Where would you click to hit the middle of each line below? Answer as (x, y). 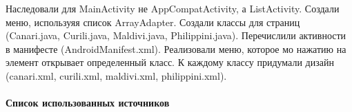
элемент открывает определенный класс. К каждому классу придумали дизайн (170, 62)
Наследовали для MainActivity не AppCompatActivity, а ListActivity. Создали (173, 8)
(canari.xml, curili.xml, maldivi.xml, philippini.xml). (116, 75)
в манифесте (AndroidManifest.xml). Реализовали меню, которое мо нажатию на (176, 48)
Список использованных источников (88, 103)
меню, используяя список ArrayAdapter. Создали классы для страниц (153, 22)
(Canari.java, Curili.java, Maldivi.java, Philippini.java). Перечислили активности (176, 35)
